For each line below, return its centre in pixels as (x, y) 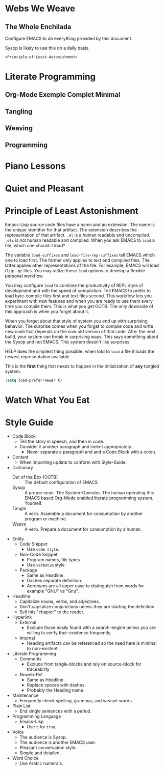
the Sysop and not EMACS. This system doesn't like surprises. (68, 342)
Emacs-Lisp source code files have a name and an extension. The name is (80, 225)
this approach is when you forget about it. (47, 311)
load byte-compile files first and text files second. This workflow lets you (79, 296)
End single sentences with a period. (56, 711)
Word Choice (25, 758)
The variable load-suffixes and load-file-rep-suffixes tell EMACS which (80, 255)
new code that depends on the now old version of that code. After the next (80, 331)
